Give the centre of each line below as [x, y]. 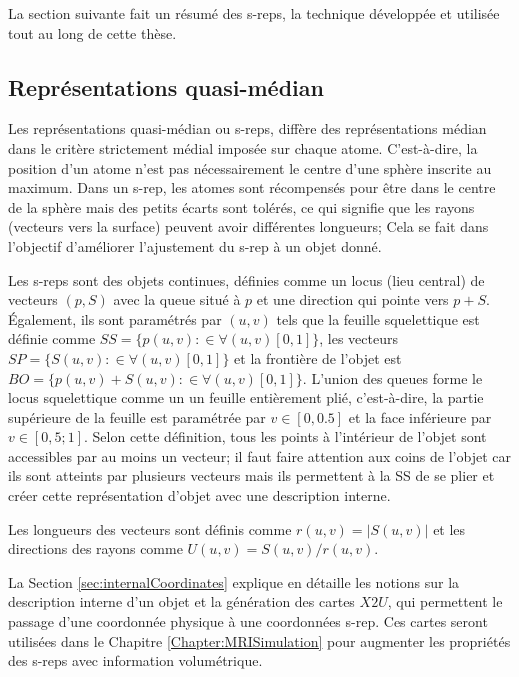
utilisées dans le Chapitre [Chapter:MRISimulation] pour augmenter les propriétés [259, 640]
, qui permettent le [445, 601]
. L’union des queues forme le [392, 377]
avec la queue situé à [177, 299]
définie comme [52, 338]
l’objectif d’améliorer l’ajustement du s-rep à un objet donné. [195, 245]
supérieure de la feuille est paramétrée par [137, 416]
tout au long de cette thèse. [92, 32]
